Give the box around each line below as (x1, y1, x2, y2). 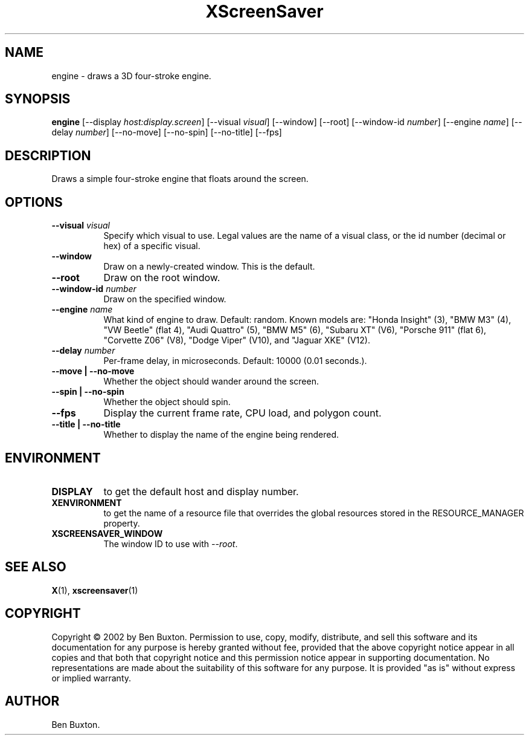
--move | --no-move (51, 366, 135, 377)
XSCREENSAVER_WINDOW (51, 528, 163, 539)
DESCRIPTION (5, 148, 91, 163)
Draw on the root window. (103, 271, 220, 284)
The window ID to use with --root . (103, 538, 238, 549)
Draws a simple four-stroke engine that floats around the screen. (51, 174, 309, 184)
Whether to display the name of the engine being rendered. (103, 429, 339, 440)
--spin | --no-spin (51, 386, 124, 397)
